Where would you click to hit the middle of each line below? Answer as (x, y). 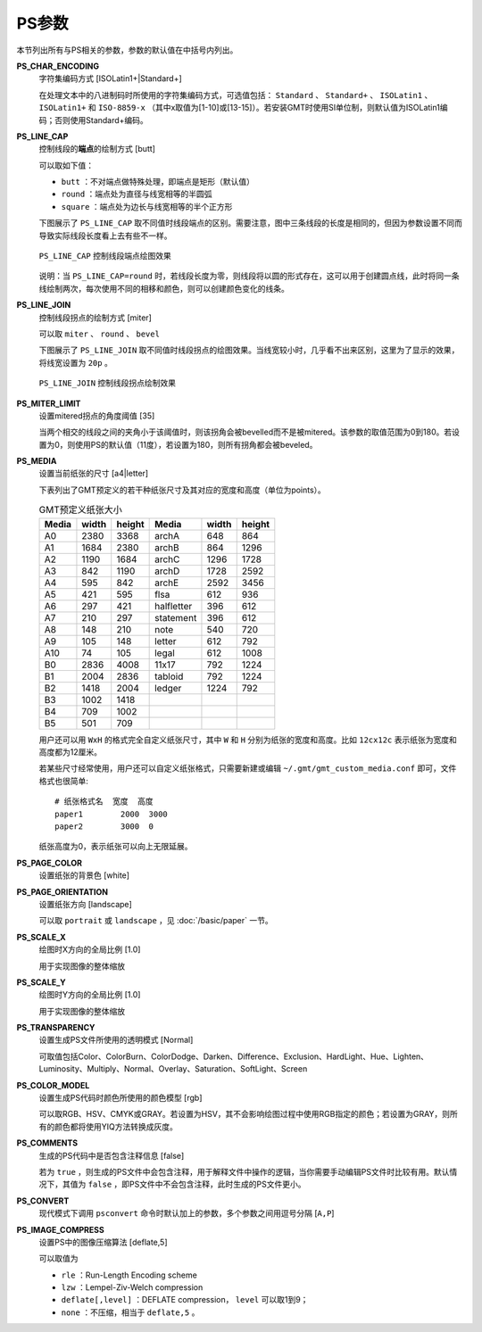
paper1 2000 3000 (112, 814)
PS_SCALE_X (41, 937)
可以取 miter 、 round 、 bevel (100, 334)
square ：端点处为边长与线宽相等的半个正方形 (147, 206)
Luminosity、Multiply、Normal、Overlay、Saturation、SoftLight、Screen (173, 1069)
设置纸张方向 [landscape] (86, 904)
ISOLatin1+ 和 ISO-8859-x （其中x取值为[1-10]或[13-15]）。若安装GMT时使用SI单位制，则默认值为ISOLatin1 (240, 108)
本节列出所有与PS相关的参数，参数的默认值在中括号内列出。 (127, 50)
